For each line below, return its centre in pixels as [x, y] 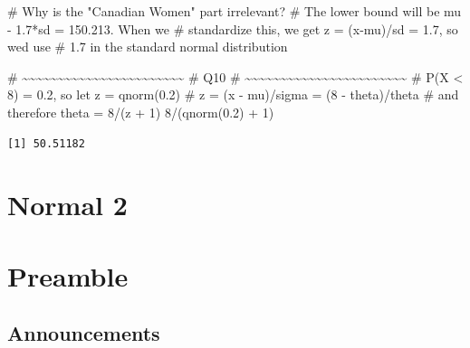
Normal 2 [67, 205]
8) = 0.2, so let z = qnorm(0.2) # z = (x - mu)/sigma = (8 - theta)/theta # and [233, 94]
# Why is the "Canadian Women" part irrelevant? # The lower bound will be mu [235, 11]
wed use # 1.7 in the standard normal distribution [148, 47]
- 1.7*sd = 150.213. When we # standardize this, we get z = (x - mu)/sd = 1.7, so [233, 28]
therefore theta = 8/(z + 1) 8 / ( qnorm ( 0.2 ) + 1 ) [141, 112]
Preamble [68, 275]
